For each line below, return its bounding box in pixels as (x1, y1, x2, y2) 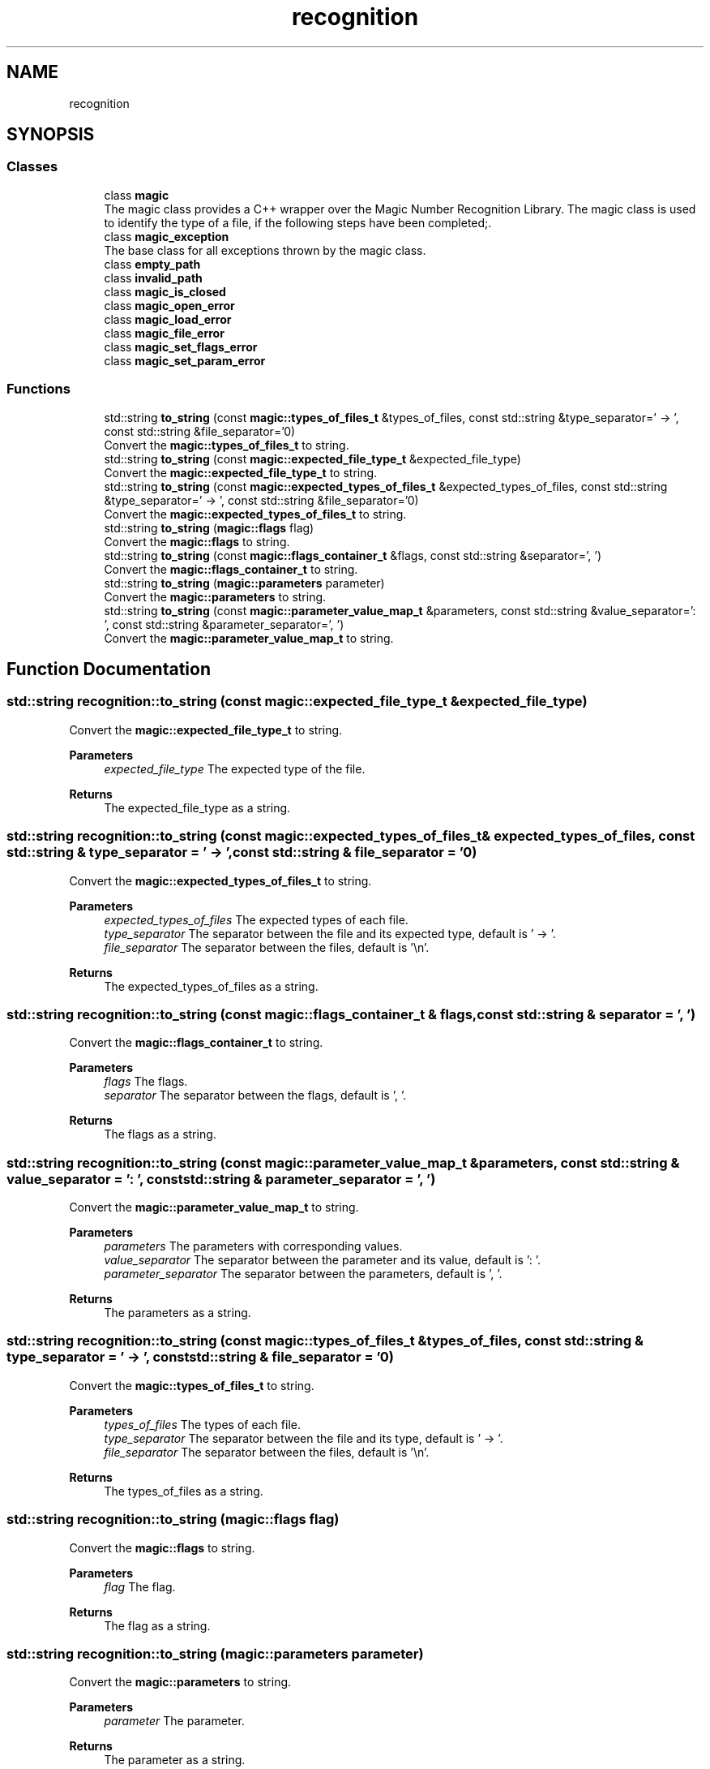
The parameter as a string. (104, 1753, 246, 1767)
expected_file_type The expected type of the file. (104, 761, 366, 776)
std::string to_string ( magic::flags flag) (104, 520, 314, 535)
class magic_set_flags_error (104, 339, 258, 354)
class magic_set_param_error (104, 353, 266, 368)
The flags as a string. (104, 1127, 216, 1142)
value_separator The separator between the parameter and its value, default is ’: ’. (104, 1253, 541, 1268)
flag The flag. (104, 1579, 176, 1594)
